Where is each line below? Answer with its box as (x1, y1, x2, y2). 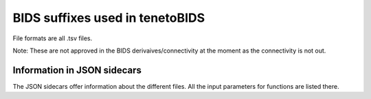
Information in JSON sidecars (12, 64, 142, 76)
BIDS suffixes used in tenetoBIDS (12, 10, 205, 25)
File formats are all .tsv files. (12, 34, 93, 42)
